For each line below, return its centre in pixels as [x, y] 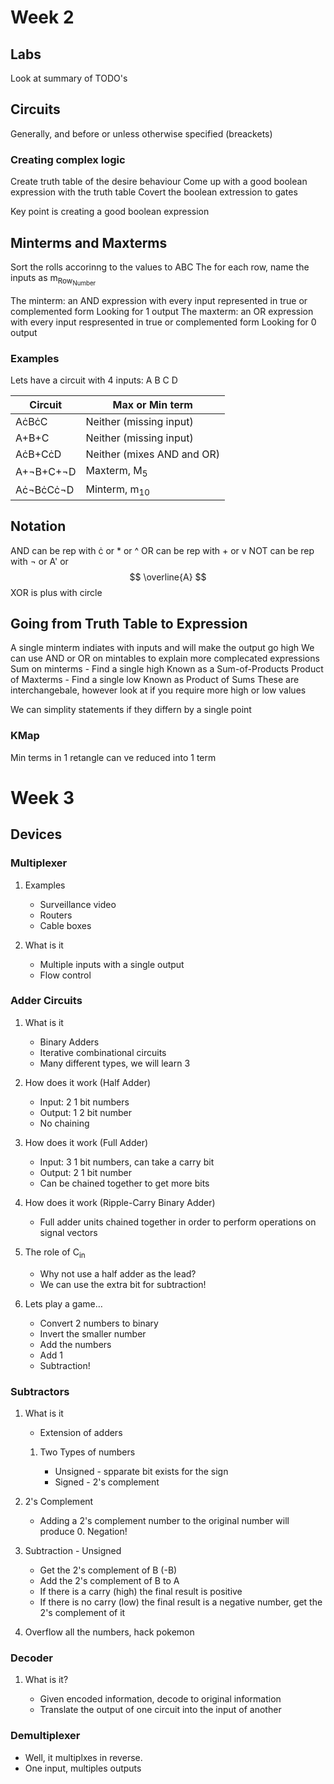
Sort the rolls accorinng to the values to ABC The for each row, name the [160, 267]
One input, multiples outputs [83, 1768]
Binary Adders [69, 1042]
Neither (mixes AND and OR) [152, 454]
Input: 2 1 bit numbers [84, 1102]
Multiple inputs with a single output [112, 964]
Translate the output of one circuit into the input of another [160, 1710]
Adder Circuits [46, 1001]
